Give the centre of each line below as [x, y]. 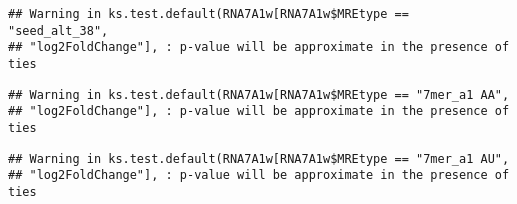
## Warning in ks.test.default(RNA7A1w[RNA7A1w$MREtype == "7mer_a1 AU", [259, 158]
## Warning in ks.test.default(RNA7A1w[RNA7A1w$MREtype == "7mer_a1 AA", [259, 94]
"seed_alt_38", [58, 30]
